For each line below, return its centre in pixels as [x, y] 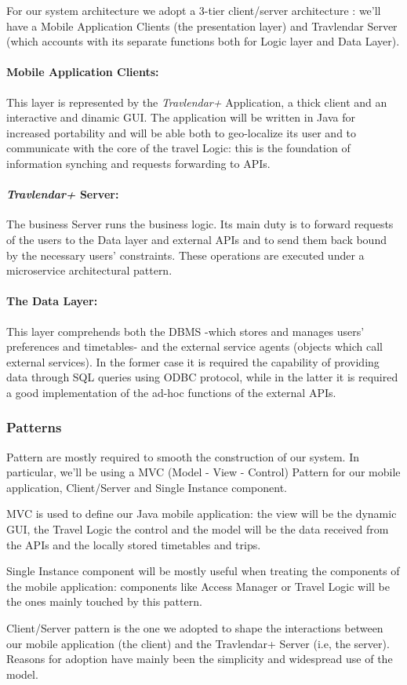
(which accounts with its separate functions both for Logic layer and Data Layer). [203, 41]
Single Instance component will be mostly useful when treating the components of [203, 571]
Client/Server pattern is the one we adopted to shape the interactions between [195, 628]
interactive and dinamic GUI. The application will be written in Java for [181, 117]
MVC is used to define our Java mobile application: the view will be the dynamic [202, 514]
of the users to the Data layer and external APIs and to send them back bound [196, 239]
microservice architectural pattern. [89, 270]
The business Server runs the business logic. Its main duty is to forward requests [200, 224]
